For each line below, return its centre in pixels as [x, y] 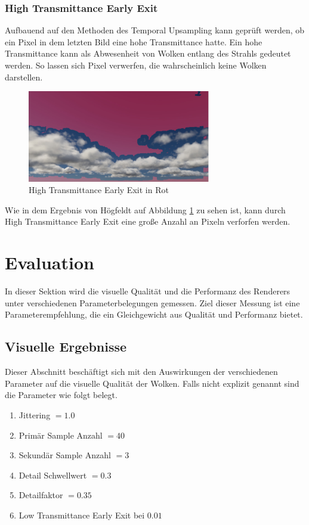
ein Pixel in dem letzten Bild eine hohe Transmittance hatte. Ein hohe [134, 41]
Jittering [35, 414]
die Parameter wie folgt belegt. [61, 395]
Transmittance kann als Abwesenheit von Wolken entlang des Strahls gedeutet [148, 53]
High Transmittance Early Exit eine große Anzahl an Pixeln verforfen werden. [148, 221]
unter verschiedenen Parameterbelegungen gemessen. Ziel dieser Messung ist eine [152, 302]
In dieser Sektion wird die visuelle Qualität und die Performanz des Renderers [148, 291]
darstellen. [24, 77]
